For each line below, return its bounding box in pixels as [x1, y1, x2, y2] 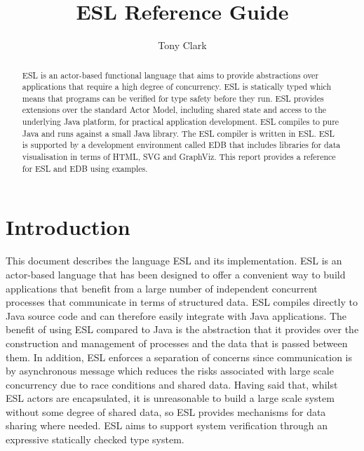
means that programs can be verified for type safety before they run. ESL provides [22, 92, 324, 104]
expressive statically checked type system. [6, 432, 184, 447]
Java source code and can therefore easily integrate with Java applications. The [6, 308, 347, 323]
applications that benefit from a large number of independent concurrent [6, 281, 318, 295]
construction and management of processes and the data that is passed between [6, 335, 348, 350]
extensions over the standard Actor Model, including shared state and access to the [22, 104, 327, 116]
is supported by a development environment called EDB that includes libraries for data [22, 139, 341, 151]
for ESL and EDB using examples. [22, 162, 148, 174]
